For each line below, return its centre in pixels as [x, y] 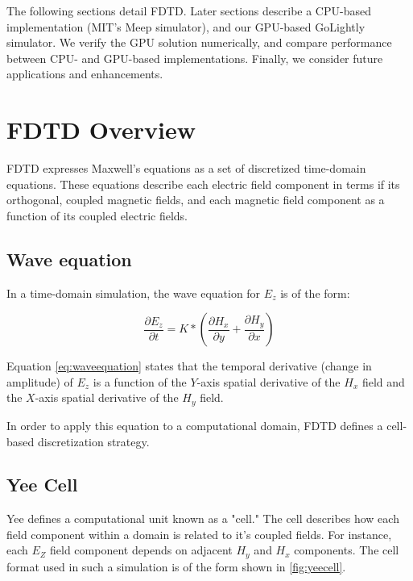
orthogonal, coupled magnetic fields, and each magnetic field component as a [196, 200]
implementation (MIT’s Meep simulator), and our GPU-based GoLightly [186, 26]
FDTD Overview [101, 130]
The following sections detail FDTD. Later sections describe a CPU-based [189, 10]
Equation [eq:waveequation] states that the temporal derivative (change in [189, 366]
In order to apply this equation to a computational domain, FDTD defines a [195, 425]
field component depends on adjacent [141, 550]
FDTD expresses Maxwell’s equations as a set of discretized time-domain [186, 168]
